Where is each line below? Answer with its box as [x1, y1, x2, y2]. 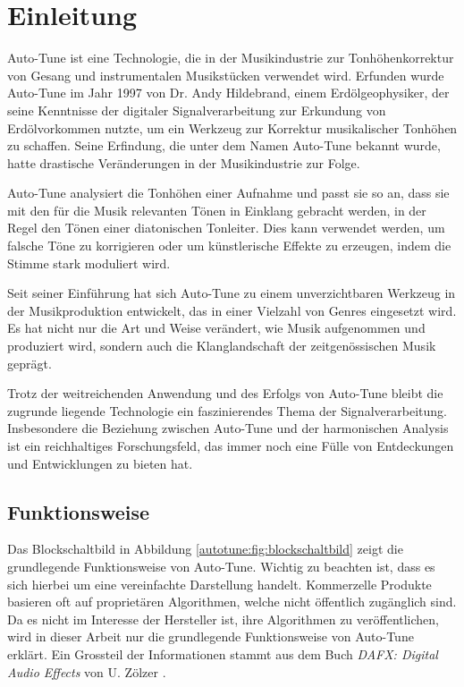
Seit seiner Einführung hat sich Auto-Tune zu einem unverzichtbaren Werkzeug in [7, 284, 456, 302]
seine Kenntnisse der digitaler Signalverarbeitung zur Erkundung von [7, 100, 386, 119]
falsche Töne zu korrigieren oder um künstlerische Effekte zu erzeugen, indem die [7, 236, 451, 255]
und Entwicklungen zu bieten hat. [7, 454, 193, 472]
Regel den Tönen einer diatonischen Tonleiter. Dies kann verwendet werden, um [7, 218, 445, 237]
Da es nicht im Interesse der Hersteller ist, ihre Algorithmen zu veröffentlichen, [7, 609, 440, 628]
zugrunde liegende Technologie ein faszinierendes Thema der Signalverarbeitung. [7, 401, 447, 420]
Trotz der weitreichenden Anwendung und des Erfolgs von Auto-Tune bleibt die [7, 384, 443, 403]
